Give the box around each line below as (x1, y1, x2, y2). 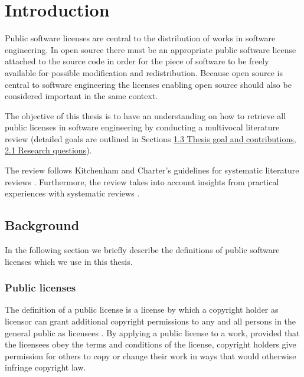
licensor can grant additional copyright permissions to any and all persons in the (5, 315, 296, 327)
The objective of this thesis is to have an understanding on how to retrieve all (5, 109, 286, 122)
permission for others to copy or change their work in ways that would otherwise (5, 349, 296, 362)
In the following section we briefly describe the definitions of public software (5, 244, 280, 256)
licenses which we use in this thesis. (5, 255, 133, 267)
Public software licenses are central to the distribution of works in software (5, 32, 276, 44)
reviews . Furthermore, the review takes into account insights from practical (5, 175, 279, 188)
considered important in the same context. (5, 90, 158, 102)
